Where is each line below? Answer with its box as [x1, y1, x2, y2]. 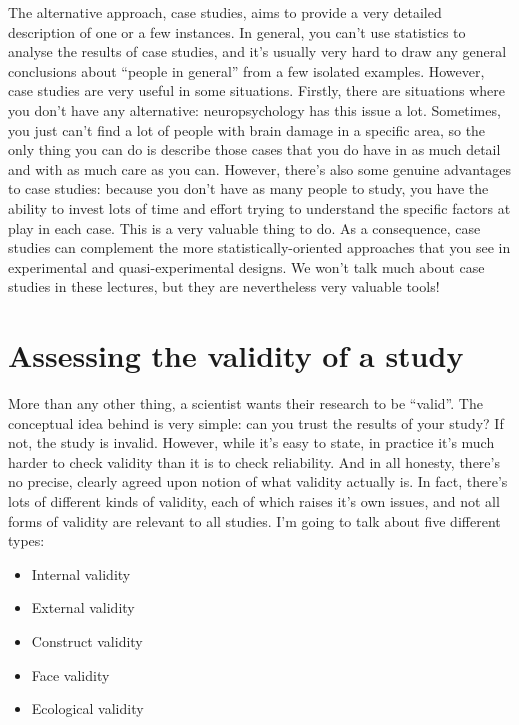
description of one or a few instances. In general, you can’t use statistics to [8, 21, 466, 42]
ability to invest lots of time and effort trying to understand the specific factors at [8, 197, 511, 218]
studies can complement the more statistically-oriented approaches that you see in [8, 237, 511, 258]
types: [8, 530, 45, 551]
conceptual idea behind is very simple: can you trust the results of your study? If [8, 412, 504, 433]
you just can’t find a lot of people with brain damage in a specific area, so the [8, 119, 486, 140]
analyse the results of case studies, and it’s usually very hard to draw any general [8, 41, 507, 62]
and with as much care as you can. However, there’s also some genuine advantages [8, 158, 511, 179]
